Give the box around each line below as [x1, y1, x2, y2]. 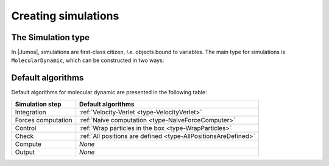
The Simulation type [11, 32, 90, 43]
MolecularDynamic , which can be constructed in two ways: [11, 57, 164, 64]
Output [15, 148, 35, 156]
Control [15, 123, 37, 132]
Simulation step [15, 100, 62, 108]
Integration [15, 108, 46, 116]
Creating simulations [11, 9, 119, 22]
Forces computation [15, 116, 73, 124]
